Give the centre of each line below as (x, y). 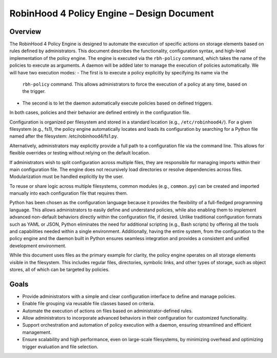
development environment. (38, 246)
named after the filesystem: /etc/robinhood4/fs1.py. (64, 136)
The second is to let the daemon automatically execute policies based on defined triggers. (117, 103)
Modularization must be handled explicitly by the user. (67, 176)
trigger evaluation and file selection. (60, 347)
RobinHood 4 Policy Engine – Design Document (112, 13)
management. (37, 332)
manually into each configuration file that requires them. (69, 193)
